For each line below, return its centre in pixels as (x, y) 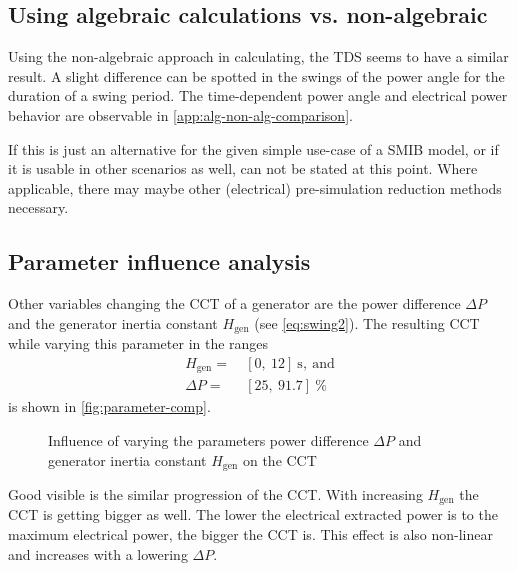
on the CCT (279, 459)
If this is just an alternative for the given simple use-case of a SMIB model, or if (253, 148)
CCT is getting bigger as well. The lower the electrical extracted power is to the (253, 514)
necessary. (38, 207)
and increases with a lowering (98, 553)
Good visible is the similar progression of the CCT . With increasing (215, 493)
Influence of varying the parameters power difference (208, 439)
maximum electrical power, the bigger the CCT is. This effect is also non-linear (250, 534)
